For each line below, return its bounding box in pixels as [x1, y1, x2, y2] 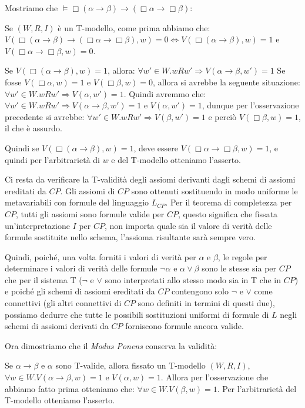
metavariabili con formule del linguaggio [5, 196, 149, 208]
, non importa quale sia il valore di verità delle [105, 219, 272, 231]
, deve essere [133, 141, 179, 154]
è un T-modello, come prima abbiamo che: [58, 21, 210, 34]
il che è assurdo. [5, 122, 62, 134]
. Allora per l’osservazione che [160, 371, 269, 383]
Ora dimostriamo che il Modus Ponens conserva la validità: [5, 339, 217, 351]
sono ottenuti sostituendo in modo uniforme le [131, 184, 298, 197]
